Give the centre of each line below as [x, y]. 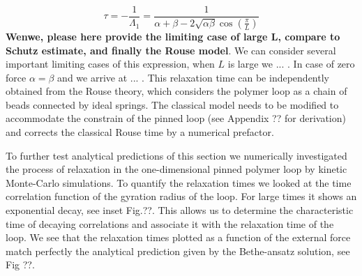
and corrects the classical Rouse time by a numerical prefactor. [140, 132]
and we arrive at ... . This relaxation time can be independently [193, 77]
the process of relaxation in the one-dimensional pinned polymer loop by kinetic [176, 169]
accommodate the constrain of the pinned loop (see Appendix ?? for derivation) [176, 118]
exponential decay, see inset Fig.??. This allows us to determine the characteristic [180, 210]
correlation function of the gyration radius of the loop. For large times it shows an [181, 196]
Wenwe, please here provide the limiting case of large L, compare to [173, 36]
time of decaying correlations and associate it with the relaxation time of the [170, 223]
